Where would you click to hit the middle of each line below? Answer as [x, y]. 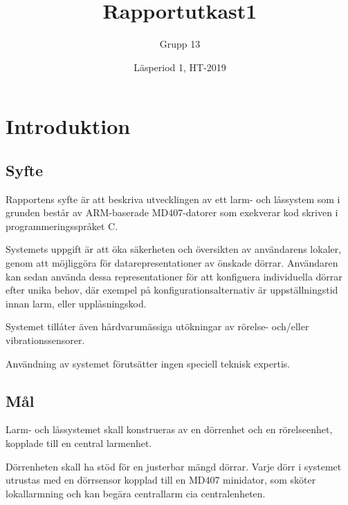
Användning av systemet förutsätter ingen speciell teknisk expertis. [148, 363]
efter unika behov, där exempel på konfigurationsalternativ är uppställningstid [172, 290]
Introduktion [68, 126]
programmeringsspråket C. [62, 226]
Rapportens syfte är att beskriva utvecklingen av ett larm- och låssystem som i [173, 199]
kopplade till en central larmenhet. [79, 443]
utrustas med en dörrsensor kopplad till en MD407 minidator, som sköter [161, 480]
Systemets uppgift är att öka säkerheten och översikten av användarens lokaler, [174, 249]
